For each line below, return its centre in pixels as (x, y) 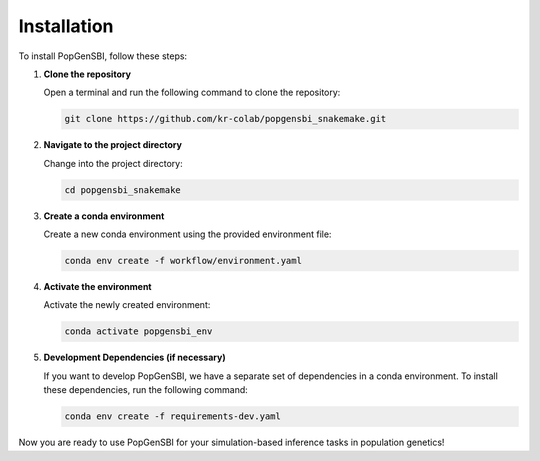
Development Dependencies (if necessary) (134, 357)
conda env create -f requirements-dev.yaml (173, 416)
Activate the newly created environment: (127, 305)
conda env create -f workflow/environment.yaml (183, 261)
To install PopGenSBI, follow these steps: (103, 56)
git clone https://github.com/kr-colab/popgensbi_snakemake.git (225, 119)
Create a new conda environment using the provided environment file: (187, 234)
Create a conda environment (104, 216)
